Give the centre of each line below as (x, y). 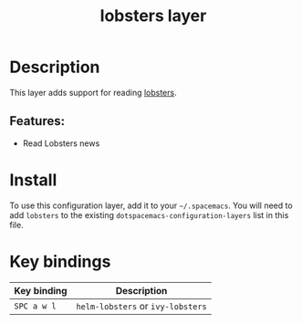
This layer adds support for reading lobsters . (93, 92)
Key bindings (60, 261)
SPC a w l (35, 306)
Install (33, 180)
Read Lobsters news (61, 143)
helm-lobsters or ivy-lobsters (141, 306)
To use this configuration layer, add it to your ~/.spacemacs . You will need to (151, 205)
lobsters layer (153, 16)
